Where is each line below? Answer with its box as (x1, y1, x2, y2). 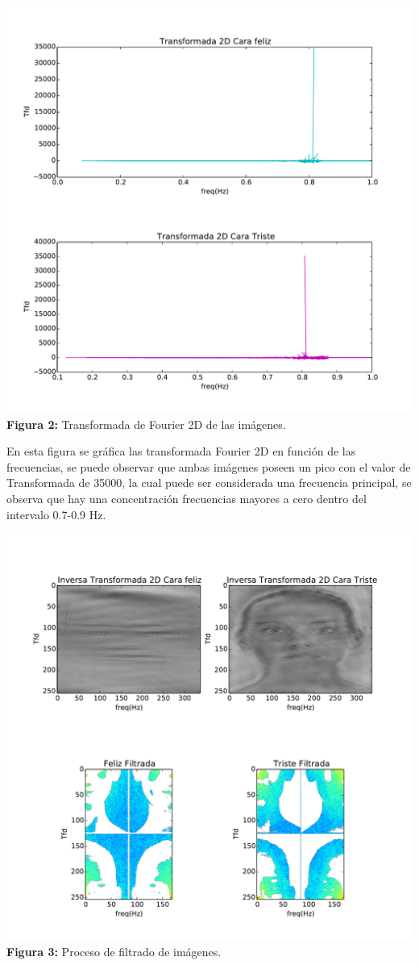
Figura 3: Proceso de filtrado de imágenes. (6, 942, 222, 959)
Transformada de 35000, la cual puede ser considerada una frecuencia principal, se (6, 474, 412, 491)
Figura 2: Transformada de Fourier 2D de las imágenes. (6, 415, 286, 432)
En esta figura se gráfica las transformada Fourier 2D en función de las (6, 443, 356, 460)
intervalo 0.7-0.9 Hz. (6, 505, 106, 522)
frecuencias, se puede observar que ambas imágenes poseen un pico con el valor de (6, 458, 411, 475)
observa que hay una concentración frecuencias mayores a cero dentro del (6, 489, 367, 506)
